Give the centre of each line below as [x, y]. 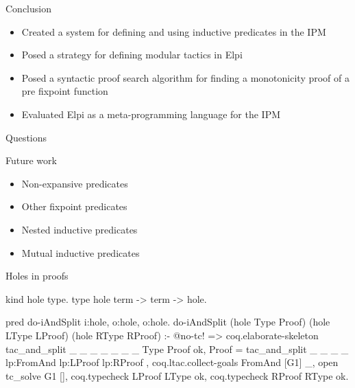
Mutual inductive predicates [81, 252]
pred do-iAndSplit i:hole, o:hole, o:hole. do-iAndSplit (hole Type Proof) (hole [168, 322]
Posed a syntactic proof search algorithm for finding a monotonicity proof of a [186, 77]
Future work [31, 160]
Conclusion [28, 8]
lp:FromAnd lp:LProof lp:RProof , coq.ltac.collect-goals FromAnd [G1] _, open [172, 362]
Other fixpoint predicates [74, 206]
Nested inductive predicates [79, 229]
